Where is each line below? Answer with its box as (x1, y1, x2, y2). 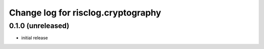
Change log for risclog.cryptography (9, 7, 161, 18)
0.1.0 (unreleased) (9, 21, 69, 30)
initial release (21, 35, 48, 41)
